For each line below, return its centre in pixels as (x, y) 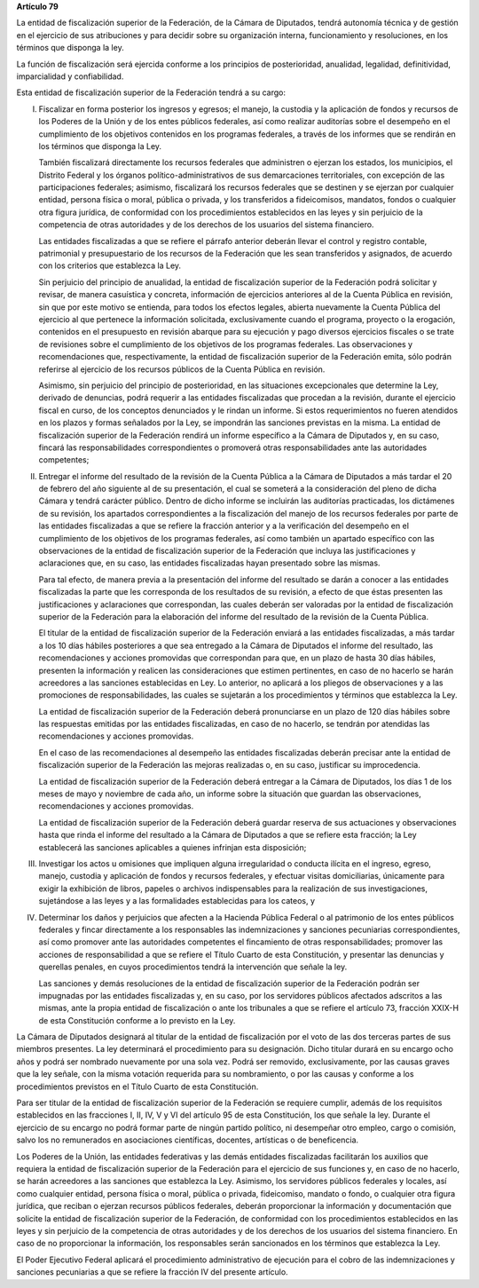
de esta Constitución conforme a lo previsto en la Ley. (137, 1020)
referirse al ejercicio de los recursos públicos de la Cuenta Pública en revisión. (182, 369)
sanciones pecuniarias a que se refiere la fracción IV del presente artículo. (152, 1272)
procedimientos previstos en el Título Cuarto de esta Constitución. (137, 1087)
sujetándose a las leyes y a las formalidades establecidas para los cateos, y (177, 901)
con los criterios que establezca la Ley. (110, 265)
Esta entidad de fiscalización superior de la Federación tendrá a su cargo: (151, 92)
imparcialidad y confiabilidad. (70, 76)
